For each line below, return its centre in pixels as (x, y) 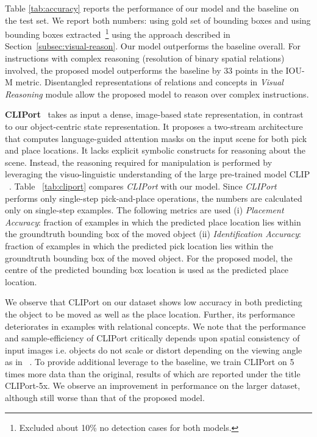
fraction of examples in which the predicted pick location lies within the (139, 245)
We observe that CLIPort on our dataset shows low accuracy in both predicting (154, 302)
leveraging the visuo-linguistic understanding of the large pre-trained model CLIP (158, 174)
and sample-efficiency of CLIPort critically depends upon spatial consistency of (152, 338)
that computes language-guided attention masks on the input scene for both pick (156, 138)
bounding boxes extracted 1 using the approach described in (118, 33)
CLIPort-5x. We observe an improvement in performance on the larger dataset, (153, 385)
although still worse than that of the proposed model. (105, 398)
